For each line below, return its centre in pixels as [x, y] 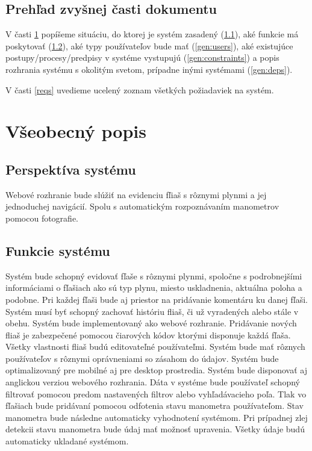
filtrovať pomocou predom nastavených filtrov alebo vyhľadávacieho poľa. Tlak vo [156, 393]
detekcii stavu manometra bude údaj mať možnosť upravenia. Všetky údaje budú [155, 429]
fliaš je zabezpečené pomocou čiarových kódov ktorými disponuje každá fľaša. [148, 334]
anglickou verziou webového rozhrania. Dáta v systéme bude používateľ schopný [153, 382]
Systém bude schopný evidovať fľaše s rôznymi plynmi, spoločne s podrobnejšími [154, 275]
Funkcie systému [58, 250]
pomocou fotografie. [42, 218]
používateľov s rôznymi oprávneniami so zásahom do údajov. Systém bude [142, 358]
